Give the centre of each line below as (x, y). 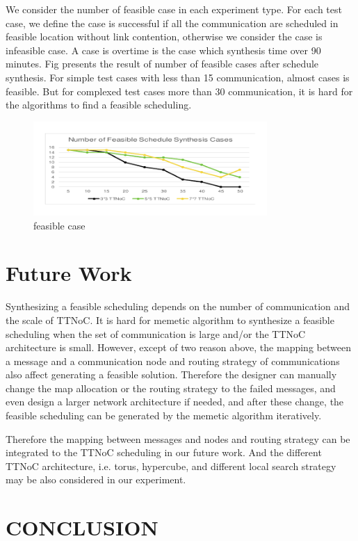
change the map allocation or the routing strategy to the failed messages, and (171, 388)
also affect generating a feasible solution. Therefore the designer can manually (171, 374)
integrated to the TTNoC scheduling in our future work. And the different (164, 452)
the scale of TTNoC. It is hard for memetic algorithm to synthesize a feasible (170, 320)
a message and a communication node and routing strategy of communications (173, 361)
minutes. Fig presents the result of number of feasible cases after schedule (162, 64)
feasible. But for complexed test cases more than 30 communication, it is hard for (179, 91)
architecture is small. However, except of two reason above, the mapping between (178, 347)
